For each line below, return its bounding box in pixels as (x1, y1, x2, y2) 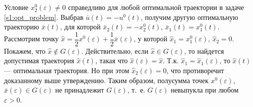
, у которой (133, 33, 168, 44)
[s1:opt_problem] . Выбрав (4, 11, 83, 22)
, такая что (95, 55, 128, 66)
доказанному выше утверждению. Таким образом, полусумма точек (4, 75, 209, 85)
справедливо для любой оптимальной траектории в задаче (68, 2, 244, 12)
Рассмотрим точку (4, 33, 59, 44)
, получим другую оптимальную (141, 11, 239, 22)
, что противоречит (166, 65, 224, 76)
